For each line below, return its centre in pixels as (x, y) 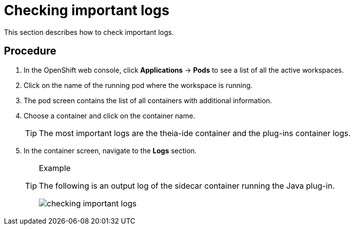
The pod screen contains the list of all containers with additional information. (148, 100)
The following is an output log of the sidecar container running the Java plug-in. (187, 186)
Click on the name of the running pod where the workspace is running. (138, 85)
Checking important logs (87, 10)
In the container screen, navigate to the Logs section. (110, 150)
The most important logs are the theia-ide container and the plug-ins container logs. (195, 133)
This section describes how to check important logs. (89, 32)
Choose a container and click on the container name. (110, 115)
